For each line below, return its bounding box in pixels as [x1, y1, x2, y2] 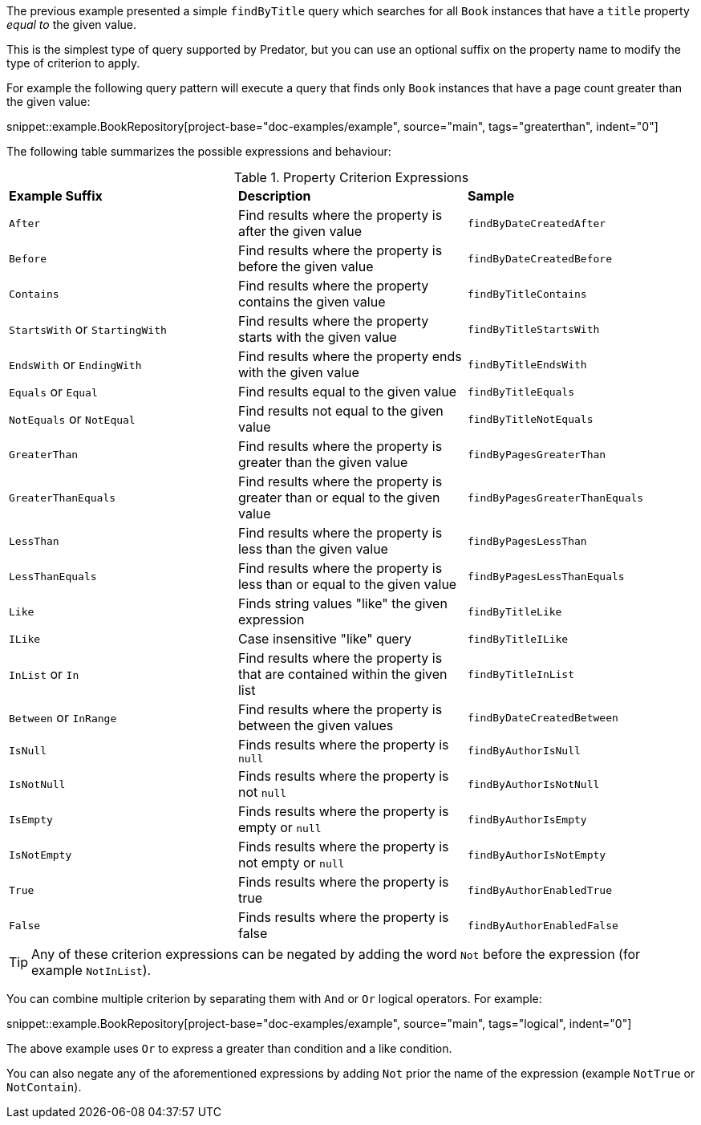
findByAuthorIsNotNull [467, 778, 600, 790]
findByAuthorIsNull [467, 745, 581, 757]
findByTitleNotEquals [467, 412, 594, 425]
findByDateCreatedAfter [467, 217, 606, 229]
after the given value [237, 223, 363, 239]
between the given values [237, 717, 394, 733]
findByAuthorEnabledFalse [467, 919, 618, 932]
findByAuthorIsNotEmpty [467, 848, 606, 861]
